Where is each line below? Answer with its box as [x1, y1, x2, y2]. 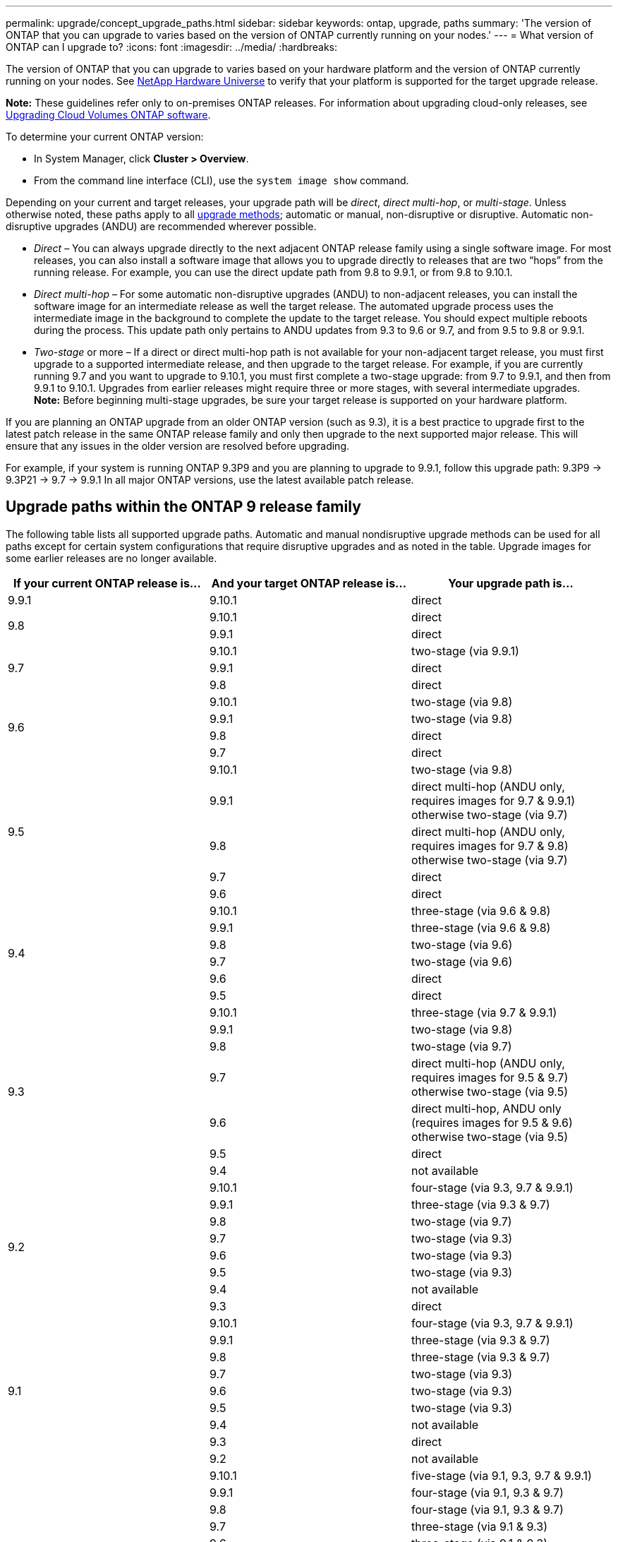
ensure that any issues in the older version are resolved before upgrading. [6, 440, 350, 452]
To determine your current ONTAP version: [6, 131, 204, 143]
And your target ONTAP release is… [211, 575, 407, 590]
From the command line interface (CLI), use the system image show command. [34, 174, 409, 186]
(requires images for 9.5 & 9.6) [411, 1115, 573, 1130]
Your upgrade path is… [448, 575, 574, 590]
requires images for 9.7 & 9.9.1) [411, 793, 576, 808]
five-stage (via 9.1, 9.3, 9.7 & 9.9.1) [411, 1468, 592, 1483]
